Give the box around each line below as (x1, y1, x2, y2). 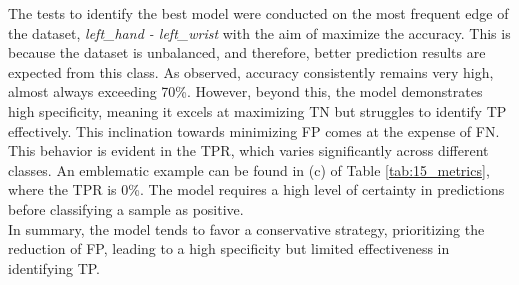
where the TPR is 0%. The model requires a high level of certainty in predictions (8, 179, 505, 200)
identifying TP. (8, 257, 101, 278)
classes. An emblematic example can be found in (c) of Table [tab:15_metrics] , (8, 159, 490, 180)
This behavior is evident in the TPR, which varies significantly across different (8, 140, 489, 161)
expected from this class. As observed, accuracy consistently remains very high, (8, 61, 494, 82)
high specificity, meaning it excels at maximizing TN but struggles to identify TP (8, 100, 507, 121)
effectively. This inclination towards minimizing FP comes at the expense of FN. (8, 120, 500, 141)
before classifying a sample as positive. (8, 198, 244, 219)
